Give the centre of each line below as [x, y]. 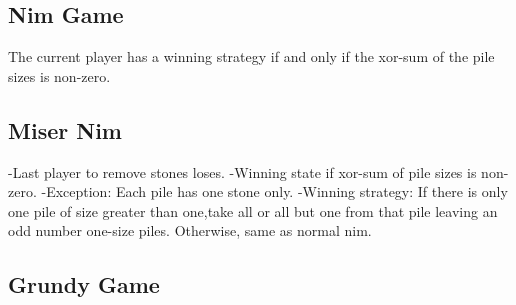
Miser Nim [65, 129]
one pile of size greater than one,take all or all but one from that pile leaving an [253, 210]
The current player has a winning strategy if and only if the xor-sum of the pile [251, 56]
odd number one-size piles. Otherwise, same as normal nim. [190, 230]
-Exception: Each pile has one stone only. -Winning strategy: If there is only [274, 191]
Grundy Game [84, 284]
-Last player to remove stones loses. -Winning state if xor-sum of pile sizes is [242, 171]
